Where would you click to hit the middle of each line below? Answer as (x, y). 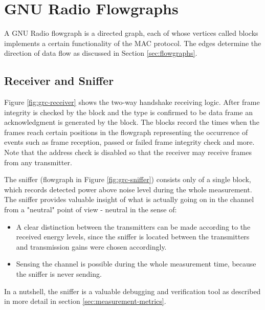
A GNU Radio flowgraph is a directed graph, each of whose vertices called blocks (131, 33)
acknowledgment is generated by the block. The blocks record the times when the (132, 122)
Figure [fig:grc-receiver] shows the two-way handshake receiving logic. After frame (132, 102)
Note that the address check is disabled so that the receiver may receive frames (128, 152)
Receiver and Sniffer (59, 81)
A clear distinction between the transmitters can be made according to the (133, 226)
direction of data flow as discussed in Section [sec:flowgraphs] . (101, 53)
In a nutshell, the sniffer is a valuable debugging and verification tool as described (132, 291)
